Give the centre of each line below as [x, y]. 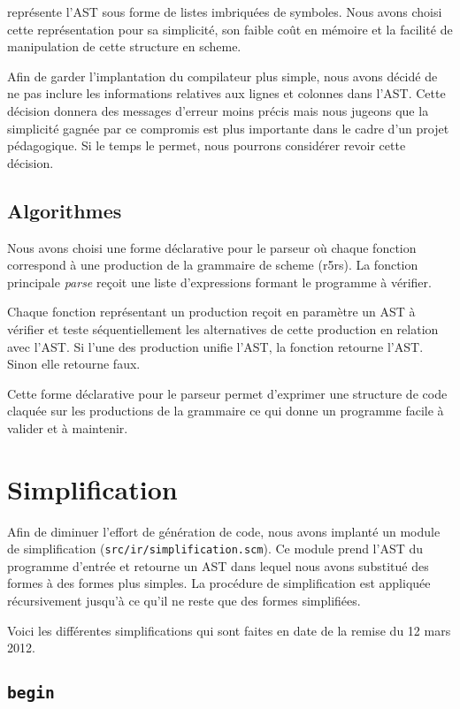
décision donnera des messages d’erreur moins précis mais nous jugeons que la [218, 110]
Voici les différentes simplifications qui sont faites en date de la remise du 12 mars [229, 630]
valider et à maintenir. [68, 427]
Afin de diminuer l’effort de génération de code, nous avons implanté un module [224, 531]
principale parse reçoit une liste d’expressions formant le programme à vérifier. [219, 282]
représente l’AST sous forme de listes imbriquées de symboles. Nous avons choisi [225, 11]
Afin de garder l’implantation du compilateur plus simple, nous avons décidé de [222, 76]
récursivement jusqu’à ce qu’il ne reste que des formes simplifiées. [184, 601]
